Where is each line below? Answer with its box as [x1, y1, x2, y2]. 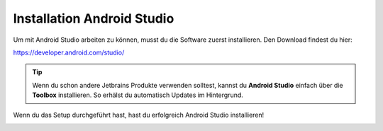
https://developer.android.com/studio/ [13, 48, 125, 57]
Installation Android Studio [13, 11, 174, 26]
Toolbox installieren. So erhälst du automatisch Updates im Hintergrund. [32, 91, 244, 99]
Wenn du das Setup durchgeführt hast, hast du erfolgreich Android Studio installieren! [13, 110, 265, 119]
